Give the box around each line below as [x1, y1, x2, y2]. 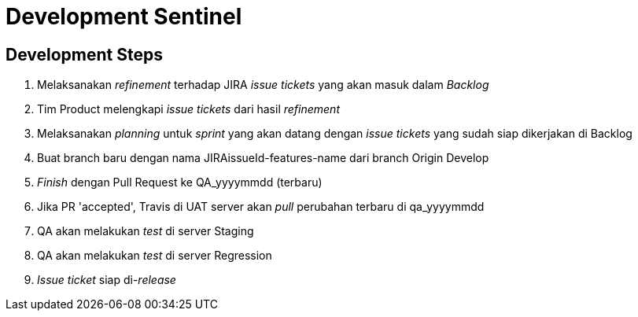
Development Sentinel [6, 3, 242, 30]
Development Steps [6, 44, 163, 65]
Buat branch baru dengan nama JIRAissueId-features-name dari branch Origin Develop [37, 151, 489, 165]
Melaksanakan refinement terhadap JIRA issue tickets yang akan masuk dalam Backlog [37, 78, 489, 92]
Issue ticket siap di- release [37, 273, 176, 287]
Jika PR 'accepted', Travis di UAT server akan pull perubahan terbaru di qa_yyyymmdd [37, 200, 485, 214]
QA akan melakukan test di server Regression [37, 249, 272, 263]
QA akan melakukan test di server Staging [37, 224, 254, 238]
